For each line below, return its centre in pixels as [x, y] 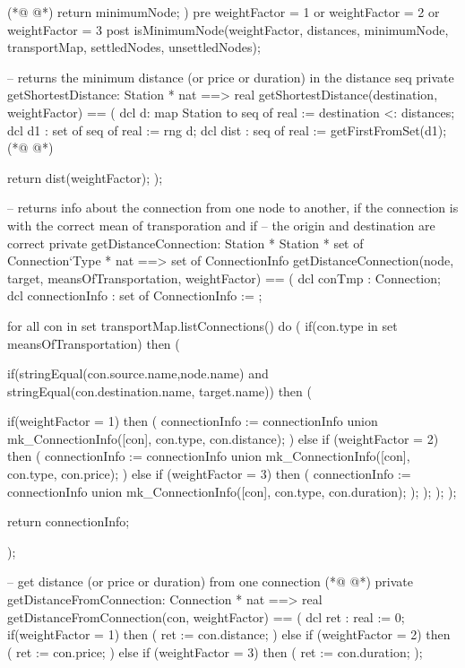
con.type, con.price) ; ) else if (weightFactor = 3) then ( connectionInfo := [209, 474]
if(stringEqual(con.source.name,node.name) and [138, 373]
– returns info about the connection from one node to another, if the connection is [233, 208]
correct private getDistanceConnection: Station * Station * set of [185, 243]
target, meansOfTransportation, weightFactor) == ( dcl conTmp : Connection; [224, 278]
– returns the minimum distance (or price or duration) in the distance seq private [231, 77]
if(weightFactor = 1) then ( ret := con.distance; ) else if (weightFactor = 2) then [229, 634]
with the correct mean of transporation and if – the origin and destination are [221, 225]
